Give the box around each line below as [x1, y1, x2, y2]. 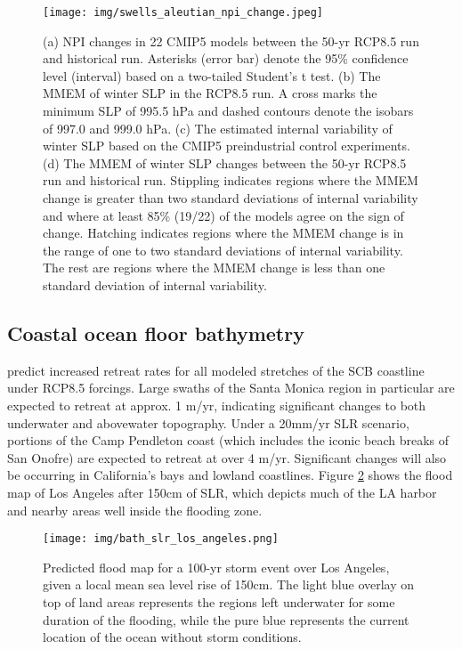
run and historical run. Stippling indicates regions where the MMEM [43, 171, 418, 190]
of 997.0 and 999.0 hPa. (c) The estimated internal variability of [43, 118, 393, 137]
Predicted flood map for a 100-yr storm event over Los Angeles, [43, 557, 390, 576]
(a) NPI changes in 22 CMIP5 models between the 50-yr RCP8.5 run [43, 31, 419, 50]
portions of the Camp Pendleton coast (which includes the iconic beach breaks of [7, 431, 450, 450]
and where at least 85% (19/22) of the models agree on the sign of [43, 206, 404, 224]
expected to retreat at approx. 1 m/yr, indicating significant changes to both [7, 395, 426, 414]
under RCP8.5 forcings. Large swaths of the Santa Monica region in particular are [7, 378, 455, 397]
